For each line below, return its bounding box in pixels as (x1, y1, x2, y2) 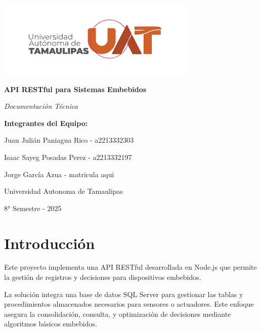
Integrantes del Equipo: (4, 117, 88, 128)
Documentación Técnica (4, 101, 78, 111)
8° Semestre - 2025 (4, 202, 62, 213)
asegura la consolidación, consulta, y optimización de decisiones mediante (4, 308, 231, 319)
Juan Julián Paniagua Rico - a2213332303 (4, 135, 134, 145)
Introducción (4, 232, 95, 253)
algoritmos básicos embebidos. (4, 318, 97, 329)
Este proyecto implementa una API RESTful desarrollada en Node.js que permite (4, 262, 257, 272)
